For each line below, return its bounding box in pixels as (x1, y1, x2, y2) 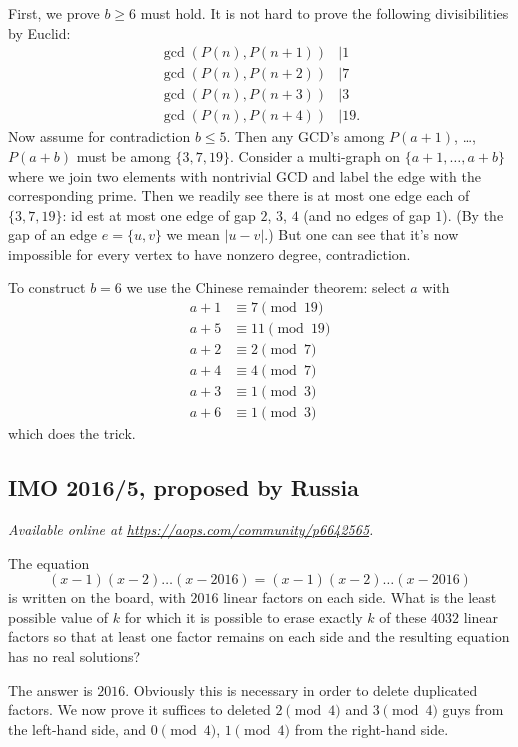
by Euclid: (8, 22, 71, 43)
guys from (442, 699, 504, 720)
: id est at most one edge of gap (62, 204, 256, 225)
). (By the (442, 204, 504, 225)
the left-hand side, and (8, 718, 147, 739)
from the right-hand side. (294, 718, 449, 739)
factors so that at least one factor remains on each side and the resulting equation (8, 626, 510, 647)
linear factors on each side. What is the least (223, 587, 497, 608)
